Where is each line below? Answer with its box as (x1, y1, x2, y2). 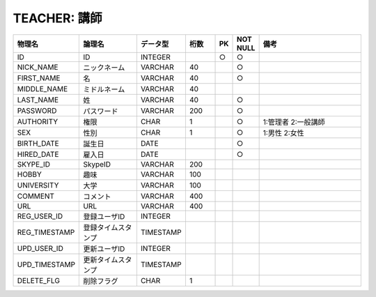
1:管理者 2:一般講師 (263, 117, 325, 127)
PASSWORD (17, 105, 57, 115)
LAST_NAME (17, 95, 59, 105)
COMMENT (17, 191, 55, 201)
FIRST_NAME (17, 73, 61, 83)
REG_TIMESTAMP (17, 227, 75, 237)
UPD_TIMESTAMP (17, 259, 76, 269)
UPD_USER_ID (17, 243, 64, 253)
